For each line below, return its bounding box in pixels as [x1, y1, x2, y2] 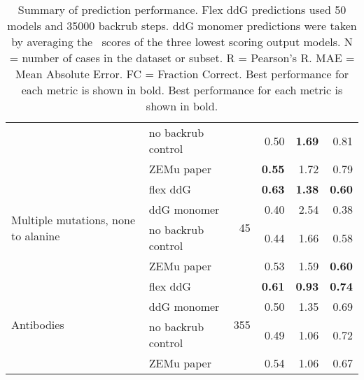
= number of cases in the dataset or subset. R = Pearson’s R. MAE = [9, 50, 355, 66]
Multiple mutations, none [11, 211, 136, 228]
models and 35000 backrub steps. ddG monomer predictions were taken [7, 17, 357, 34]
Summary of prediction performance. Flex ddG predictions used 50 [17, 1, 346, 17]
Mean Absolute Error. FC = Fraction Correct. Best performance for [15, 66, 349, 82]
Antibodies [11, 316, 64, 332]
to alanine [11, 227, 60, 244]
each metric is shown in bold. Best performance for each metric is [21, 82, 343, 98]
